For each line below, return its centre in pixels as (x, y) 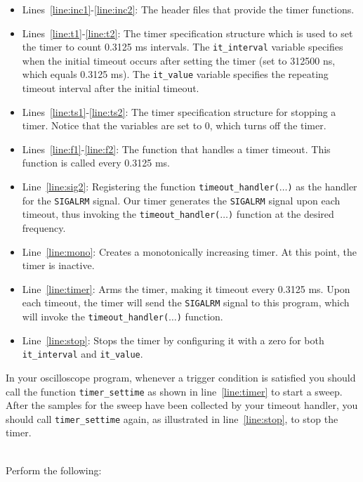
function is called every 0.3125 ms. (96, 163)
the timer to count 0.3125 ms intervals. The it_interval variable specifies (183, 47)
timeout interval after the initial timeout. (111, 88)
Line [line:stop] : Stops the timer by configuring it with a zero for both (173, 340)
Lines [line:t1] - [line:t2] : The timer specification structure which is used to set (187, 33)
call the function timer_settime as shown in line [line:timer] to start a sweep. (174, 391)
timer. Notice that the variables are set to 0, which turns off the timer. (174, 125)
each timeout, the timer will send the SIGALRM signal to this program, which (186, 302)
